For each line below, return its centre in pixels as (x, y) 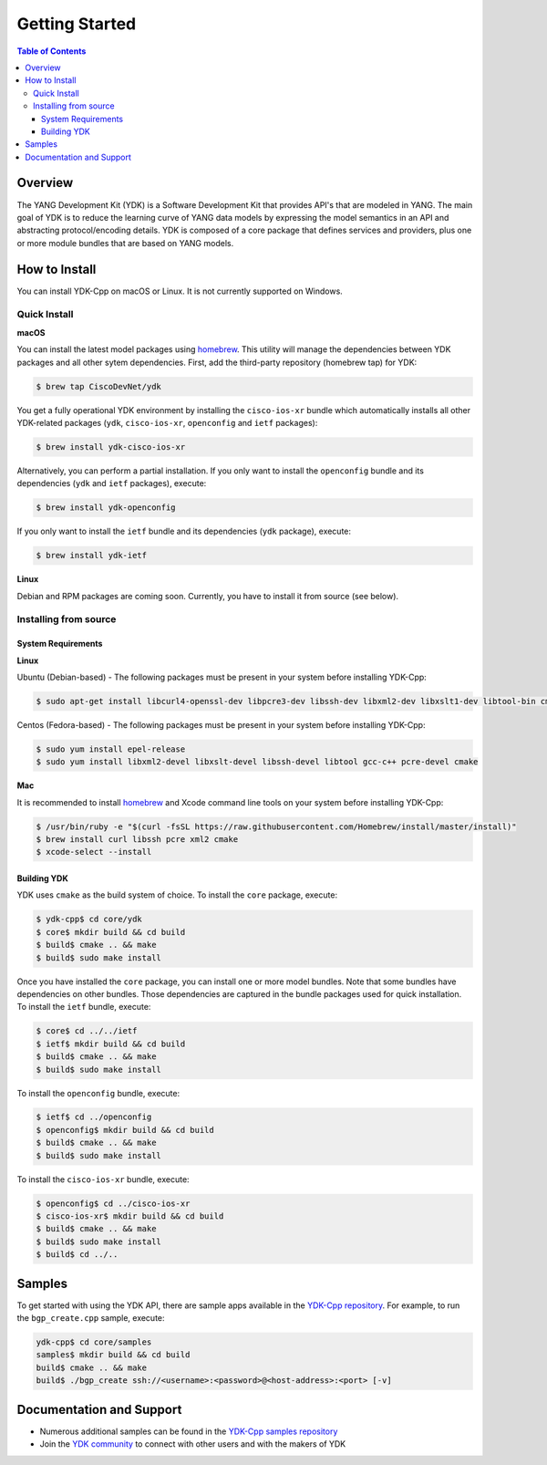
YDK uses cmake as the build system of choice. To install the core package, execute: (177, 895)
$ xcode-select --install (94, 852)
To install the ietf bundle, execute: (84, 1007)
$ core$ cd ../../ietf (87, 1031)
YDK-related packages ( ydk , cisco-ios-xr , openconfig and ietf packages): (167, 422)
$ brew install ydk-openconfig (106, 508)
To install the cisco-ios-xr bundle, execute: (103, 1179)
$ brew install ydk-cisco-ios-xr (111, 447)
